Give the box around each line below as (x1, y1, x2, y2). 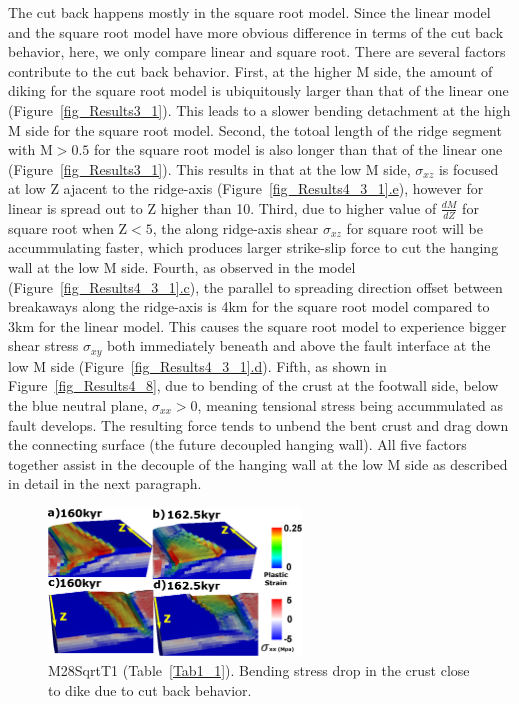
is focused (438, 158, 499, 179)
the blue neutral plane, (8, 394, 148, 415)
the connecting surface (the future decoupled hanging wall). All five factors (8, 434, 467, 455)
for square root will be (346, 217, 483, 238)
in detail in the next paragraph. (8, 473, 202, 494)
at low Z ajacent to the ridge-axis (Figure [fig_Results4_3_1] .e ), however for (8, 178, 484, 199)
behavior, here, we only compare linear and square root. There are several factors (8, 41, 506, 62)
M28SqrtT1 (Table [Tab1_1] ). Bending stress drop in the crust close (48, 660, 470, 681)
